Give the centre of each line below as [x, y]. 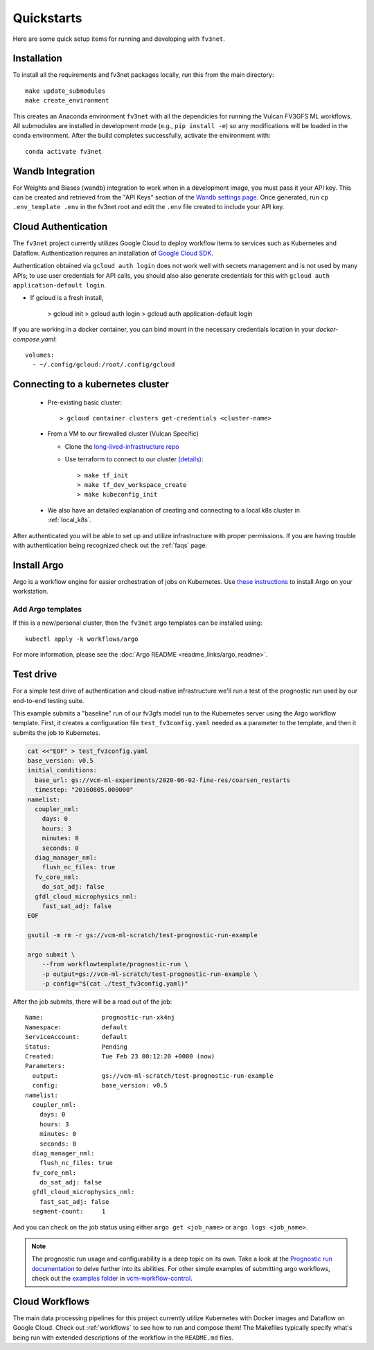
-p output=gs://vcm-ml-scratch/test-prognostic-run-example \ [150, 974]
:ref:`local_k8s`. [70, 520]
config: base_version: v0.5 [100, 1085]
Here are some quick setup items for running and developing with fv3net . [119, 39]
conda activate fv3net [64, 151]
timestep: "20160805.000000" [84, 790]
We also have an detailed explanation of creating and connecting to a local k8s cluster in [174, 510]
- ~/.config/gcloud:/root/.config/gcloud [104, 365]
